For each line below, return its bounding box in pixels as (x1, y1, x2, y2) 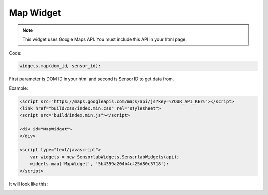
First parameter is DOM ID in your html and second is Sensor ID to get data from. (9, 76, 174, 82)
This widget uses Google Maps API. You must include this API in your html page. (22, 36, 187, 42)
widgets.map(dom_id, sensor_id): (19, 64, 101, 69)
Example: (9, 85, 28, 91)
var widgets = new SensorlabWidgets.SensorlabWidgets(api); (30, 154, 180, 160)
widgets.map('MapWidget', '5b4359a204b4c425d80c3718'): (30, 161, 169, 167)
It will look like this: (9, 181, 48, 187)
